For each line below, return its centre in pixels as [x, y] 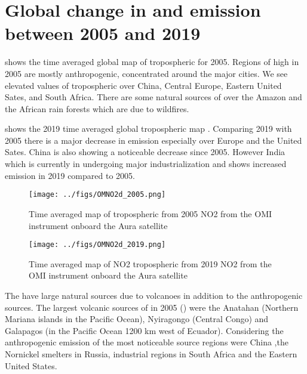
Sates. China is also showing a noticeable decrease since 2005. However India [145, 152]
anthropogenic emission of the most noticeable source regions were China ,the [147, 342]
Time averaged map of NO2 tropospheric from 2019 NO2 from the [150, 263]
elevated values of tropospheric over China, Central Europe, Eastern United [143, 85]
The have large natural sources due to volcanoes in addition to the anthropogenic [154, 295]
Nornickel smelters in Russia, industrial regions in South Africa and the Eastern [151, 353]
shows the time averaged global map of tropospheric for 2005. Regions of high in [152, 62]
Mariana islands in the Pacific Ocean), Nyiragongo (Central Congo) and [137, 319]
